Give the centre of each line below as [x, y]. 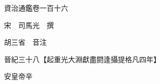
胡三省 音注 [25, 42]
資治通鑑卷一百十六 [36, 8]
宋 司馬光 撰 [29, 25]
